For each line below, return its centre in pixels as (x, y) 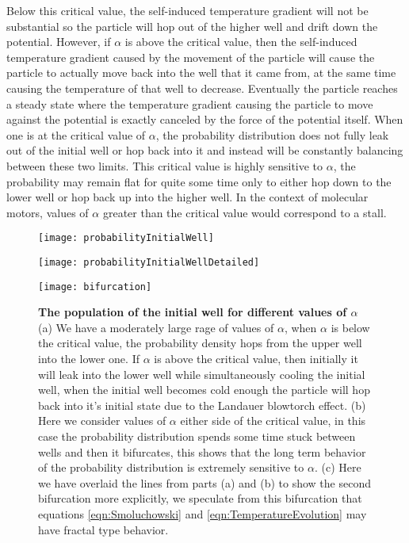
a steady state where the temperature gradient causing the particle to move (190, 103)
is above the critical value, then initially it (256, 359)
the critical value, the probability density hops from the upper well (200, 343)
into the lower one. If (89, 359)
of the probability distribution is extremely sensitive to (171, 467)
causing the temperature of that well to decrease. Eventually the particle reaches (202, 88)
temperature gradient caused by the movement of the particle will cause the (191, 57)
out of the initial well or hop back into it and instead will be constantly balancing (205, 150)
